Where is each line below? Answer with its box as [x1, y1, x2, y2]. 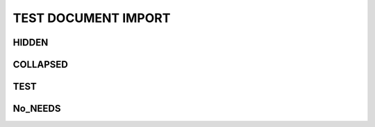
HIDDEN [12, 37, 49, 48]
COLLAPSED [12, 59, 69, 70]
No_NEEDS [12, 103, 62, 115]
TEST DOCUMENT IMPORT [12, 10, 171, 26]
